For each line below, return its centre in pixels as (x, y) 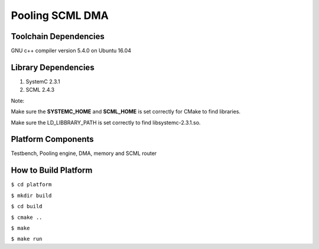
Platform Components (52, 139)
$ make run (27, 239)
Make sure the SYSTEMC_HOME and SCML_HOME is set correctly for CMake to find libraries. (126, 112)
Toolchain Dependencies (58, 36)
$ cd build (27, 206)
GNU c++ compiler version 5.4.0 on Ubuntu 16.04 (71, 51)
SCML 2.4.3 (40, 90)
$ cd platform (31, 185)
